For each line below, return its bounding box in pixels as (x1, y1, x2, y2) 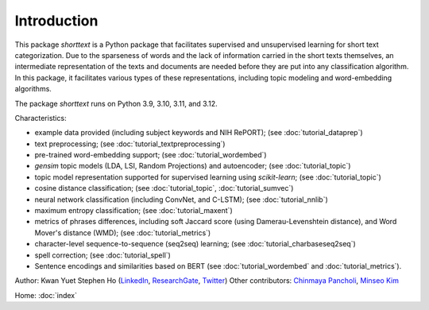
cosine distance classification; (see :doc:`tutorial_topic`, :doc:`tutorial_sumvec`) (34, 184, 294, 193)
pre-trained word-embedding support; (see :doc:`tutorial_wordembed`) (34, 150, 267, 160)
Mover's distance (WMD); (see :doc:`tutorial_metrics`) (34, 227, 211, 238)
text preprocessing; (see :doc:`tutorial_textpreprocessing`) (34, 139, 226, 149)
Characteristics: (14, 113, 67, 122)
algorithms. (14, 84, 52, 94)
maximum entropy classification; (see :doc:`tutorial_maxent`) (34, 206, 234, 215)
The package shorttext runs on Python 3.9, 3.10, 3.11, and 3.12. (14, 99, 218, 108)
